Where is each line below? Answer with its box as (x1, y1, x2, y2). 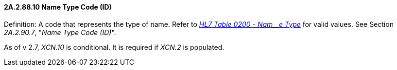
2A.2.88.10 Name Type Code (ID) (4, 3, 112, 11)
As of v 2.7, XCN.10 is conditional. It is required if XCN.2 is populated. (4, 43, 224, 51)
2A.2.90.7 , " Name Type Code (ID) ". (4, 28, 116, 36)
